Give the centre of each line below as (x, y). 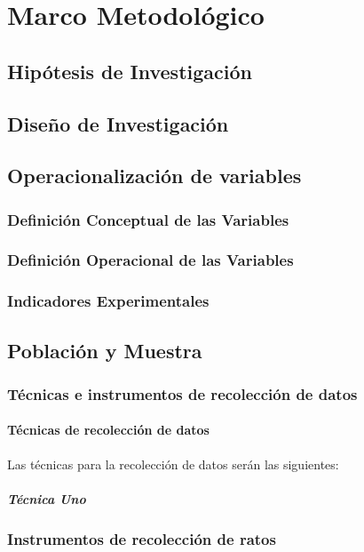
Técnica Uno (47, 498)
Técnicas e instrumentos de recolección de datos (182, 393)
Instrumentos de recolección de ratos (142, 538)
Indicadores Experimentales (108, 301)
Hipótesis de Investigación (130, 71)
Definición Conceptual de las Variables (148, 219)
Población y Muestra (105, 350)
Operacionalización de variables (154, 176)
